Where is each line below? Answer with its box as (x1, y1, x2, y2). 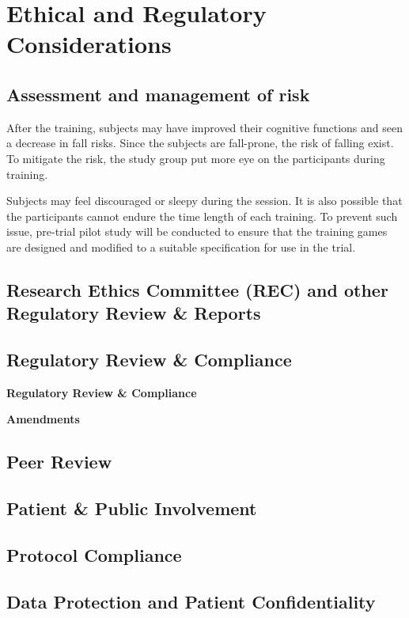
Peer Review (6, 449, 112, 474)
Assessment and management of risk (6, 82, 310, 106)
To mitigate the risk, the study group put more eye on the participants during (6, 150, 385, 166)
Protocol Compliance (6, 543, 182, 567)
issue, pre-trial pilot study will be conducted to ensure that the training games (6, 223, 388, 240)
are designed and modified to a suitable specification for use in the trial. (6, 238, 356, 255)
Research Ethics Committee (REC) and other (6, 277, 388, 301)
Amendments (6, 411, 80, 427)
